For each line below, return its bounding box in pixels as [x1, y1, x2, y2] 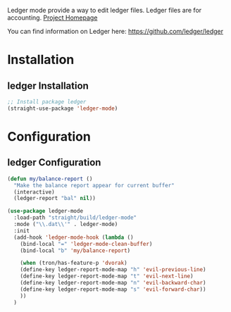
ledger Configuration [7, 156, 101, 168]
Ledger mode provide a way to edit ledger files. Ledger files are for [7, 6, 202, 14]
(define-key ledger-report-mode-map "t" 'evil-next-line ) [20, 273, 194, 280]
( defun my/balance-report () [7, 175, 93, 182]
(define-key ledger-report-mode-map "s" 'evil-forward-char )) [20, 285, 206, 293]
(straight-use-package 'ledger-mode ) [7, 105, 118, 112]
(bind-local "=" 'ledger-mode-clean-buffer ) [20, 240, 153, 247]
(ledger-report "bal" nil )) [13, 195, 96, 202]
